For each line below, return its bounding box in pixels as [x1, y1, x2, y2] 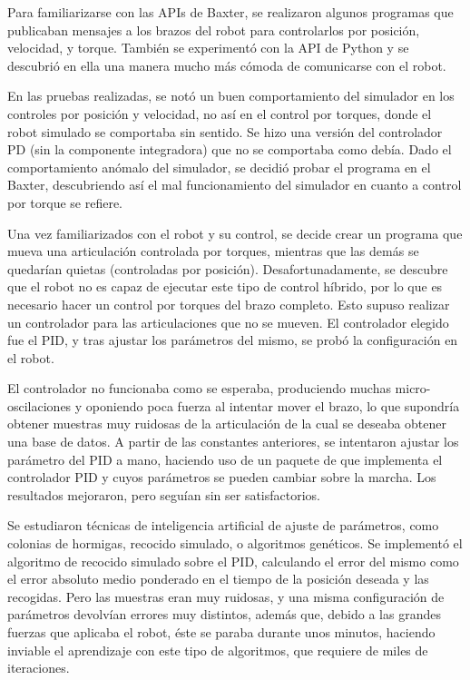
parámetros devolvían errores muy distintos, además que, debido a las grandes [7, 605, 441, 624]
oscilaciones [7, 396, 72, 415]
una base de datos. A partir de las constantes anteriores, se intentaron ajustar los [7, 432, 459, 451]
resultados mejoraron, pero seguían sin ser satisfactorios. [7, 485, 321, 504]
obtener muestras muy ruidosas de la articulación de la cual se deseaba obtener [7, 414, 447, 433]
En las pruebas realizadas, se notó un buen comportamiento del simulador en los [7, 86, 455, 105]
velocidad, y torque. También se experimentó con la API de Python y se [7, 38, 409, 57]
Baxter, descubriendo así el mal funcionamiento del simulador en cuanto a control [7, 175, 462, 194]
